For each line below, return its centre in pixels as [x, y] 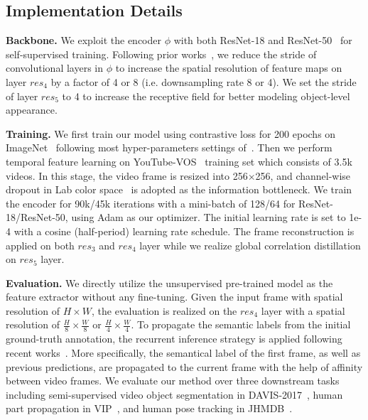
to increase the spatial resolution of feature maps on [229, 68]
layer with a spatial [303, 310]
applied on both [40, 245]
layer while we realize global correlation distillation [250, 245]
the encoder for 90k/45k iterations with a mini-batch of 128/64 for [151, 203]
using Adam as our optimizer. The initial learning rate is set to [209, 217]
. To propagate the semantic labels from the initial [241, 324]
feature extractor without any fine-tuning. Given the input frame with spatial [174, 297]
